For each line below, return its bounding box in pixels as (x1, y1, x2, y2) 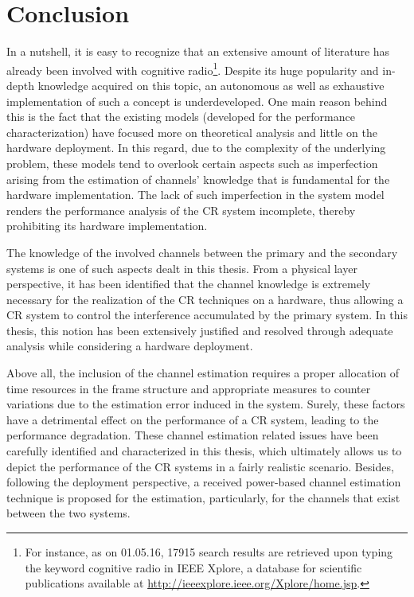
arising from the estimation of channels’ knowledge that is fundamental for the (6, 170, 390, 187)
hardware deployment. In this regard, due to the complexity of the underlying (6, 139, 386, 156)
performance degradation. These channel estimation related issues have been (6, 427, 379, 443)
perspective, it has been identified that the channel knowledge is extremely (6, 275, 371, 292)
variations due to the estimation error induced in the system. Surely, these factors (6, 396, 405, 412)
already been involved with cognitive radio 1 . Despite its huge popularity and (6, 59, 379, 78)
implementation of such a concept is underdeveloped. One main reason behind (6, 92, 388, 109)
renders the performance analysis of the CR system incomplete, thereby (6, 201, 356, 218)
